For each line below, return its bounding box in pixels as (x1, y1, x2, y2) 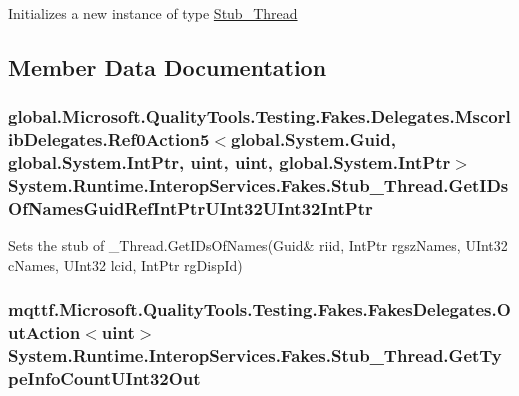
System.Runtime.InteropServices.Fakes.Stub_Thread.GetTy (8, 343, 502, 368)
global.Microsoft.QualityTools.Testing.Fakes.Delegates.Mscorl (8, 104, 511, 129)
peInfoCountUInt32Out (8, 366, 201, 391)
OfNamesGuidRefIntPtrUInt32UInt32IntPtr (8, 195, 373, 220)
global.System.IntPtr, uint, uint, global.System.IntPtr (8, 150, 451, 175)
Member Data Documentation (8, 51, 327, 82)
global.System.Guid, (231, 127, 396, 152)
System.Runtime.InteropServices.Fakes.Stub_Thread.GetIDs (8, 173, 509, 198)
